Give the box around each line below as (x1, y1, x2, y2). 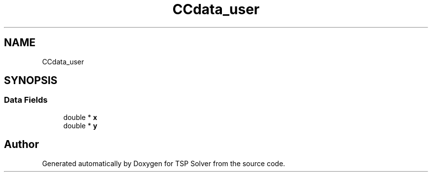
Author (4, 138, 39, 151)
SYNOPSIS (4, 74, 58, 87)
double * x (63, 113, 97, 121)
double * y (63, 121, 98, 130)
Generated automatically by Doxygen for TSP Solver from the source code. (42, 159, 286, 168)
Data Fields (4, 95, 48, 105)
